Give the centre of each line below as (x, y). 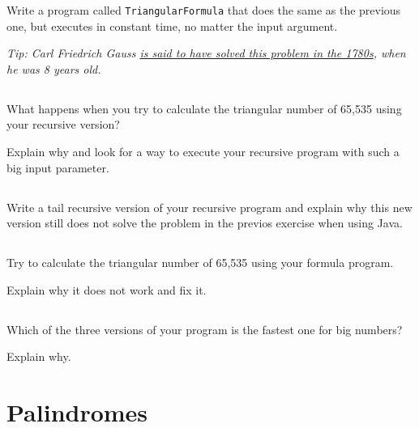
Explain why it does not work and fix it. (107, 289)
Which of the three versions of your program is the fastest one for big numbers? (205, 329)
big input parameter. (58, 167)
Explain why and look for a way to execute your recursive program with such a (203, 152)
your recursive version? (63, 124)
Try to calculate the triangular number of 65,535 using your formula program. (200, 263)
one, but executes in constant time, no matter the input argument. (172, 25)
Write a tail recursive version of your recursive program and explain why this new (209, 207)
